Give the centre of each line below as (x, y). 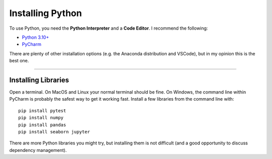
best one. (19, 61)
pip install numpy (41, 118)
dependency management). (38, 150)
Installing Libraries (39, 80)
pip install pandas (42, 125)
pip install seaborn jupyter (54, 132)
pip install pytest (42, 110)
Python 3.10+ (36, 37)
